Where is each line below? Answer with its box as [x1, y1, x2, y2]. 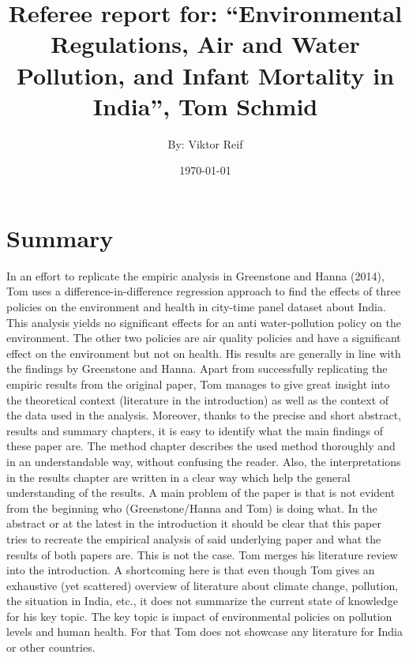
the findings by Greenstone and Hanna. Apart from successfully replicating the [6, 360, 388, 377]
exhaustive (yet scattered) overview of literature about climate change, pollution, [6, 577, 399, 593]
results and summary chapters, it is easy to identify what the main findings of [6, 422, 384, 438]
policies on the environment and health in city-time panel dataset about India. [6, 299, 386, 314]
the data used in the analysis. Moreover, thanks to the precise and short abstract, [6, 407, 402, 423]
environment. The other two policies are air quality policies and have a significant [6, 329, 401, 346]
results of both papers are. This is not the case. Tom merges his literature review [6, 546, 398, 562]
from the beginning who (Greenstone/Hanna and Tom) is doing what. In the [6, 499, 377, 516]
